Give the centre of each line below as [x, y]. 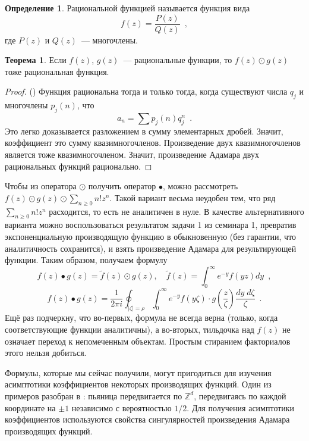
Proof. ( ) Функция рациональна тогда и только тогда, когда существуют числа [146, 91]
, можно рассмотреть [201, 186]
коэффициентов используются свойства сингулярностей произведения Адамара [147, 419]
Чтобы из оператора [41, 186]
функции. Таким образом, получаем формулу [86, 260]
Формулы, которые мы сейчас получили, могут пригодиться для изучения [138, 372]
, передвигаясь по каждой [240, 395]
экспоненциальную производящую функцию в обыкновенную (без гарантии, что [151, 236]
